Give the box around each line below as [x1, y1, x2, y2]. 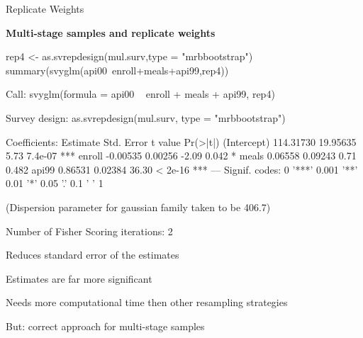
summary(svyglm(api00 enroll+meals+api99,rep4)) [6, 62, 229, 77]
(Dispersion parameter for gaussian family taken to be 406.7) [6, 199, 271, 214]
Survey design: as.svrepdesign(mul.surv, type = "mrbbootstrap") [6, 110, 286, 125]
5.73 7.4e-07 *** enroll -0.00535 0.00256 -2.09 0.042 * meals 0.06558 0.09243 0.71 [6, 148, 357, 163]
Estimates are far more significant [6, 271, 152, 286]
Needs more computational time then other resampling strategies [6, 295, 288, 310]
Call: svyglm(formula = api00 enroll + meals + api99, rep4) [6, 86, 275, 101]
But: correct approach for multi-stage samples [6, 318, 205, 333]
